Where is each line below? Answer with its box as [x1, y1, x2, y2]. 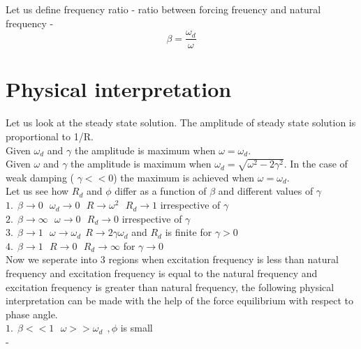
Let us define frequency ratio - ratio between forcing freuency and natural [6, 2, 321, 16]
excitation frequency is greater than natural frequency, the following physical [6, 279, 334, 294]
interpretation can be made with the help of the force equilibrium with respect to [6, 293, 354, 308]
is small [120, 320, 153, 335]
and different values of [218, 184, 314, 198]
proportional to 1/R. [6, 128, 94, 143]
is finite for [165, 225, 212, 239]
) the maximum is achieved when [113, 170, 255, 184]
